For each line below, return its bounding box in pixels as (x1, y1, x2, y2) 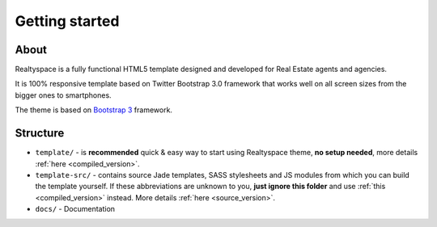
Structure (15, 126, 65, 141)
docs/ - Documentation (35, 204, 116, 214)
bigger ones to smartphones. (15, 90, 112, 100)
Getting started (15, 12, 120, 30)
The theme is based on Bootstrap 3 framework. (15, 105, 173, 115)
